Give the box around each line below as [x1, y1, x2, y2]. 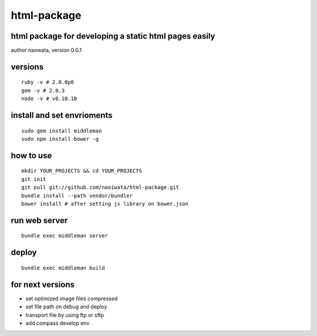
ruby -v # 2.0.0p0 [21, 79, 75, 86]
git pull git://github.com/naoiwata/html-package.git [21, 184, 179, 191]
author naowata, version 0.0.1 [11, 47, 82, 54]
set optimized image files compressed [25, 295, 118, 302]
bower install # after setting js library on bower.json [21, 201, 189, 208]
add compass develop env [25, 320, 90, 327]
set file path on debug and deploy [25, 303, 107, 310]
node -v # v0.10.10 [21, 96, 77, 102]
